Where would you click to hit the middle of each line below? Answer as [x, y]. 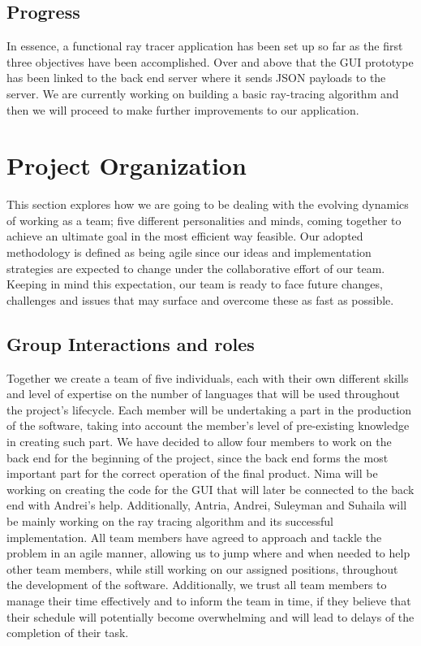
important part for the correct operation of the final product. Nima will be [192, 473]
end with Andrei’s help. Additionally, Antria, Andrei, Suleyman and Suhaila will [207, 505]
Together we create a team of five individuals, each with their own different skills [208, 377]
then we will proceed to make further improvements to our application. [183, 109]
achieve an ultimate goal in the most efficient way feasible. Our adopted [185, 236]
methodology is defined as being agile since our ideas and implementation [189, 252]
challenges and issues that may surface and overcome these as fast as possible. [200, 299]
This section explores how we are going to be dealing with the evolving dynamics [208, 204]
